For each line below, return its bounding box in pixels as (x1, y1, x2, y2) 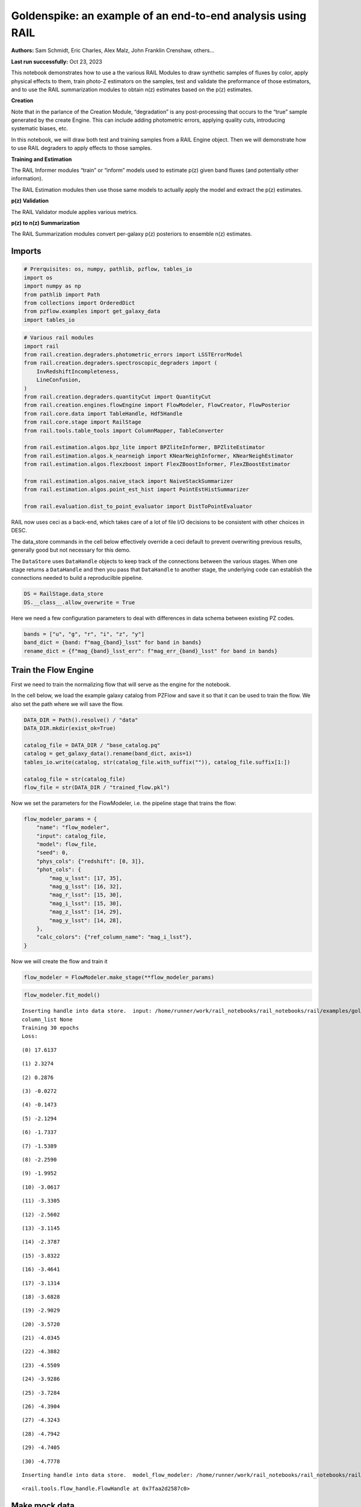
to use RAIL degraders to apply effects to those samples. (11, 145, 152, 152)
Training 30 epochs (22, 1025, 79, 1031)
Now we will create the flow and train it (11, 957, 108, 964)
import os (23, 274, 53, 281)
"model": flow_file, (36, 841, 97, 848)
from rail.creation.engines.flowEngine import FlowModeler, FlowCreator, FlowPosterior (23, 401, 291, 409)
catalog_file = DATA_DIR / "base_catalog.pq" (23, 742, 161, 749)
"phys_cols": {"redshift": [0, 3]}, (36, 858, 144, 864)
